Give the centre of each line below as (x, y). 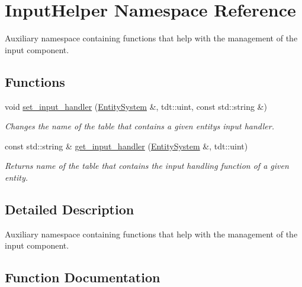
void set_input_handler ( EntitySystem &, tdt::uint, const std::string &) (136, 106)
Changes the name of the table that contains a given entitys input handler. (139, 126)
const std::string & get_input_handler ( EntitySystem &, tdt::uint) (126, 146)
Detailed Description (70, 209)
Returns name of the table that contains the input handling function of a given (147, 166)
